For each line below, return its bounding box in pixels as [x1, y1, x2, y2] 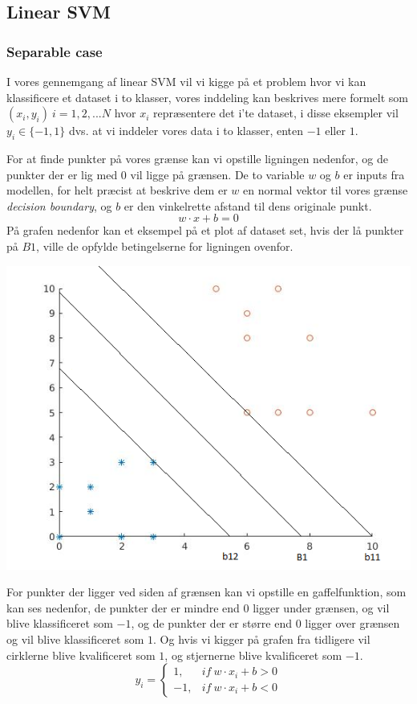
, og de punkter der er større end [131, 615, 292, 632]
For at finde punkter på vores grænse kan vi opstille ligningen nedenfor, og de [6, 149, 388, 166]
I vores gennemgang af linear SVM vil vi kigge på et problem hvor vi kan [6, 73, 366, 89]
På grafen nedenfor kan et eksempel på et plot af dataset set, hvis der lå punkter [6, 222, 404, 239]
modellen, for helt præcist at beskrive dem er [6, 182, 228, 199]
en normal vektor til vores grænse [242, 182, 408, 199]
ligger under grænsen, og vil [253, 599, 390, 616]
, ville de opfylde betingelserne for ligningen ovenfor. [36, 237, 294, 254]
